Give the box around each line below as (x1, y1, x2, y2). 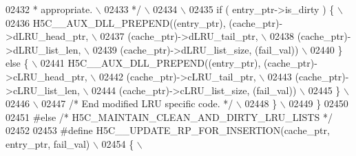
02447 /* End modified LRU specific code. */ (41, 96, 233, 111)
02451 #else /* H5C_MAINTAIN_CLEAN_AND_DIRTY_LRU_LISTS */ (6, 109, 333, 124)
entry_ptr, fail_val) (6, 136, 90, 151)
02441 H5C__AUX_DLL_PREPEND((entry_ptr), (40, 56, 261, 70)
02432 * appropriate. (6, 2, 93, 16)
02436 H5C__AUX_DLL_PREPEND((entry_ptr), (6, 15, 226, 30)
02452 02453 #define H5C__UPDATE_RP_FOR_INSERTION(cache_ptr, (6, 123, 330, 137)
